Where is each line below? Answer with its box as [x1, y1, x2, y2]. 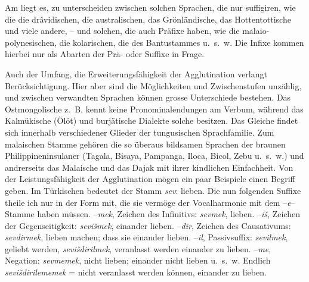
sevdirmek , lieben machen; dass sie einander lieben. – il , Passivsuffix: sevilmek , [5, 231, 288, 243]
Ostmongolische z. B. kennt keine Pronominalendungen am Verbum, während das [5, 102, 304, 115]
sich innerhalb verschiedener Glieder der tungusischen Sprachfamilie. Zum [5, 126, 274, 138]
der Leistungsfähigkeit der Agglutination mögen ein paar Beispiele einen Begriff [5, 173, 295, 185]
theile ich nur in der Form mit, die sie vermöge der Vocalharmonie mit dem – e [5, 196, 291, 208]
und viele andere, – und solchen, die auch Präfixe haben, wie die [5, 24, 240, 37]
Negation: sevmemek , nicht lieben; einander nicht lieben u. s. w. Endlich [5, 254, 271, 267]
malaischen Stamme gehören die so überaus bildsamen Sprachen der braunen [5, 137, 286, 150]
